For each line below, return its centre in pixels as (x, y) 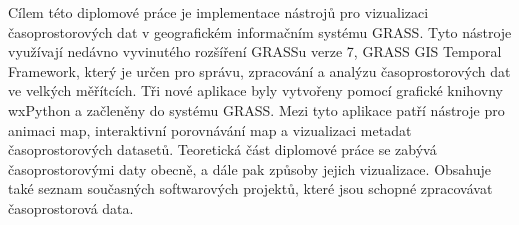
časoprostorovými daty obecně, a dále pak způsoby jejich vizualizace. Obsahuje (249, 168)
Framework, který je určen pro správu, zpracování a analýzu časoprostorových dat (259, 70)
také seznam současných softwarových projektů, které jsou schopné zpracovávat (250, 188)
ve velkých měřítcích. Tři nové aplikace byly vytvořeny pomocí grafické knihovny (255, 90)
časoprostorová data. (71, 207)
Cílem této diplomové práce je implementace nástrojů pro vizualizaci (218, 12)
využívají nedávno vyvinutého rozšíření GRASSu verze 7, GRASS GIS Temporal (255, 51)
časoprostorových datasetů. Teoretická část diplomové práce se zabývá (222, 149)
